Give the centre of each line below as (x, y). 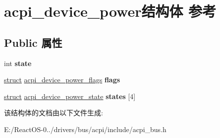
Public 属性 (33, 42)
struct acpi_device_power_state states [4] (70, 96)
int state (18, 63)
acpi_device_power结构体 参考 (110, 11)
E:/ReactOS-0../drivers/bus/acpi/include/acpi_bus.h (85, 129)
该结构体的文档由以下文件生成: (54, 113)
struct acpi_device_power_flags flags (62, 80)
